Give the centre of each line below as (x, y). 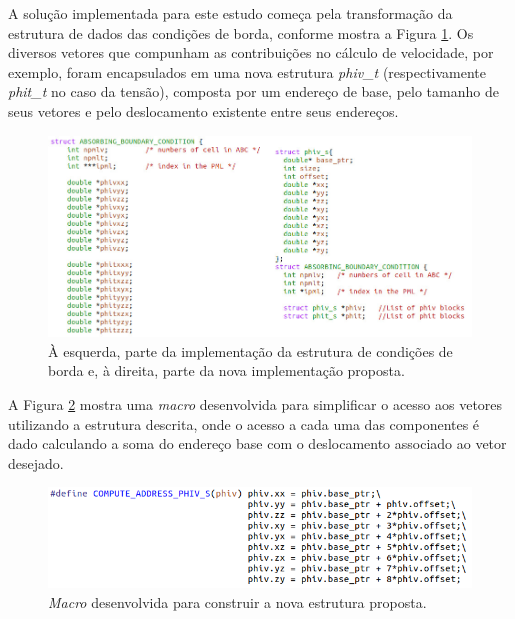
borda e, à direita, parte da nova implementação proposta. (226, 370)
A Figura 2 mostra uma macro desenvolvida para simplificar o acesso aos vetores (255, 404)
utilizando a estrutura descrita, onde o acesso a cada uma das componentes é (244, 423)
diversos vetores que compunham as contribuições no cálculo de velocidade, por (251, 52)
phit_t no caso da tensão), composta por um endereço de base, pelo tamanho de (253, 91)
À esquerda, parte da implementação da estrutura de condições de (250, 350)
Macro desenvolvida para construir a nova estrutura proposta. (237, 601)
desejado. (36, 462)
